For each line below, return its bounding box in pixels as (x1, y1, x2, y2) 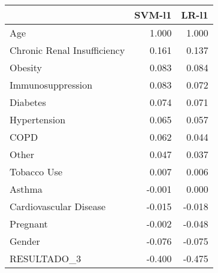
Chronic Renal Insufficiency (10, 43, 125, 57)
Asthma (10, 182, 43, 196)
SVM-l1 (134, 8, 172, 22)
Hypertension (10, 113, 66, 126)
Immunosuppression (10, 78, 93, 92)
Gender (10, 234, 40, 248)
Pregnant (10, 217, 48, 230)
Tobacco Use (10, 165, 63, 178)
